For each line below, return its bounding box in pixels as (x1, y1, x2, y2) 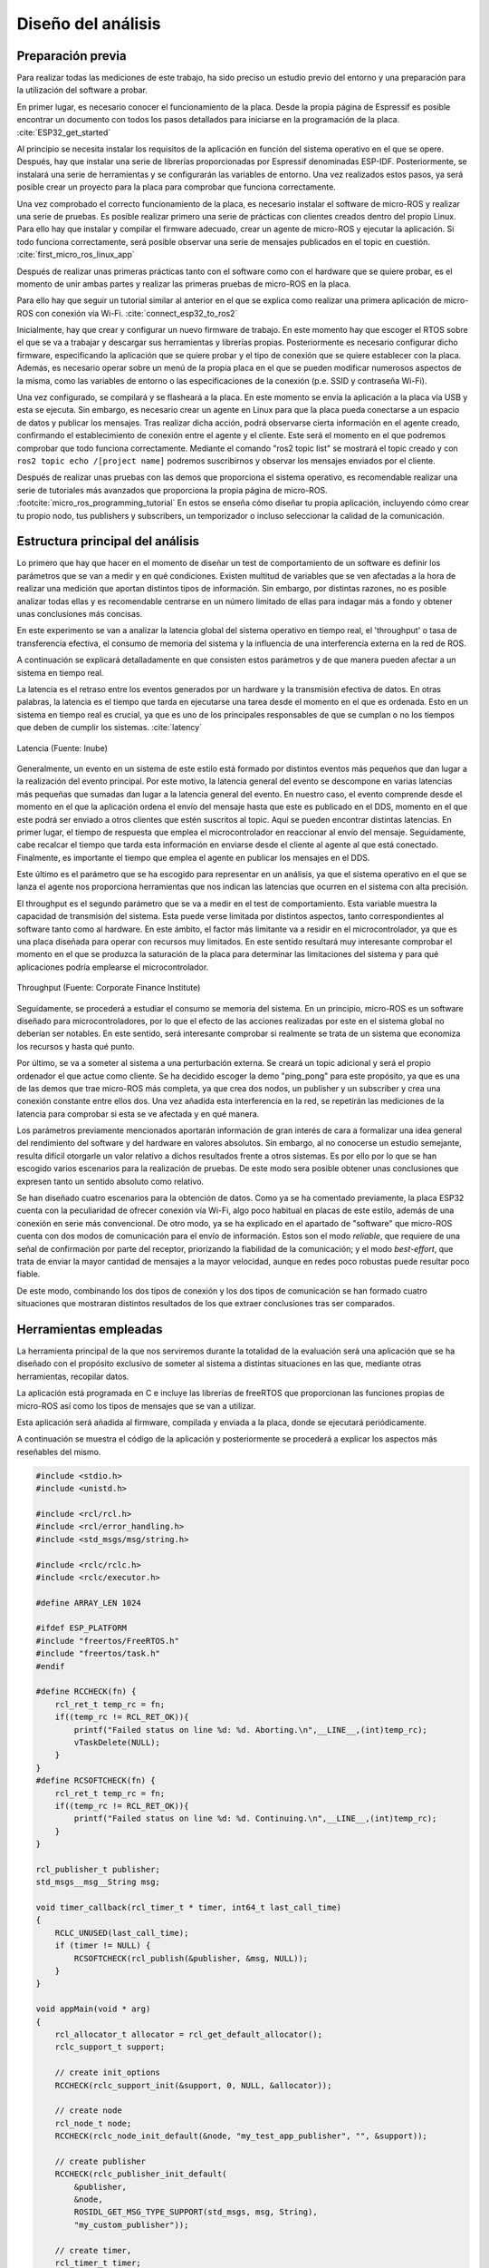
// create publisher (54, 2156, 147, 2166)
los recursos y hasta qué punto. (16, 1041, 135, 1051)
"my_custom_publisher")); (73, 2219, 189, 2230)
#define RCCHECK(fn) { (35, 1686, 137, 1696)
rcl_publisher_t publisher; (35, 1864, 160, 1874)
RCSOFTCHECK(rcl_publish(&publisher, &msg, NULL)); (73, 1953, 309, 1963)
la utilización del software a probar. (16, 84, 149, 95)
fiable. (16, 1268, 41, 1279)
